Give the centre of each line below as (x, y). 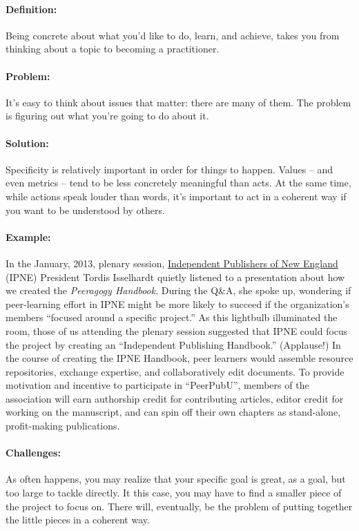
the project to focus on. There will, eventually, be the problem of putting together (179, 506)
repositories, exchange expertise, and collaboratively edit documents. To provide (175, 371)
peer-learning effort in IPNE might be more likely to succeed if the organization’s (177, 303)
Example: (28, 236)
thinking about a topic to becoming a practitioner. (113, 49)
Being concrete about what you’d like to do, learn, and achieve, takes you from (173, 35)
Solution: (27, 143)
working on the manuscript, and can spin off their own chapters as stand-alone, (173, 412)
